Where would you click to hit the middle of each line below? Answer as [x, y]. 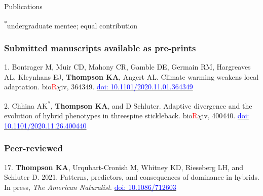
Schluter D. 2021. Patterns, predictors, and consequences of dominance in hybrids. [132, 177]
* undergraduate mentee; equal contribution [71, 24]
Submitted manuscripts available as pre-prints [100, 47]
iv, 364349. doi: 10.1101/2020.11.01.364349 [127, 87]
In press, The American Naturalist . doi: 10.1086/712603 [90, 187]
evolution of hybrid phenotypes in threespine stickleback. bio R [101, 116]
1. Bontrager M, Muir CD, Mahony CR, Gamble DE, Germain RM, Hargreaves [127, 67]
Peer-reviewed [33, 148]
